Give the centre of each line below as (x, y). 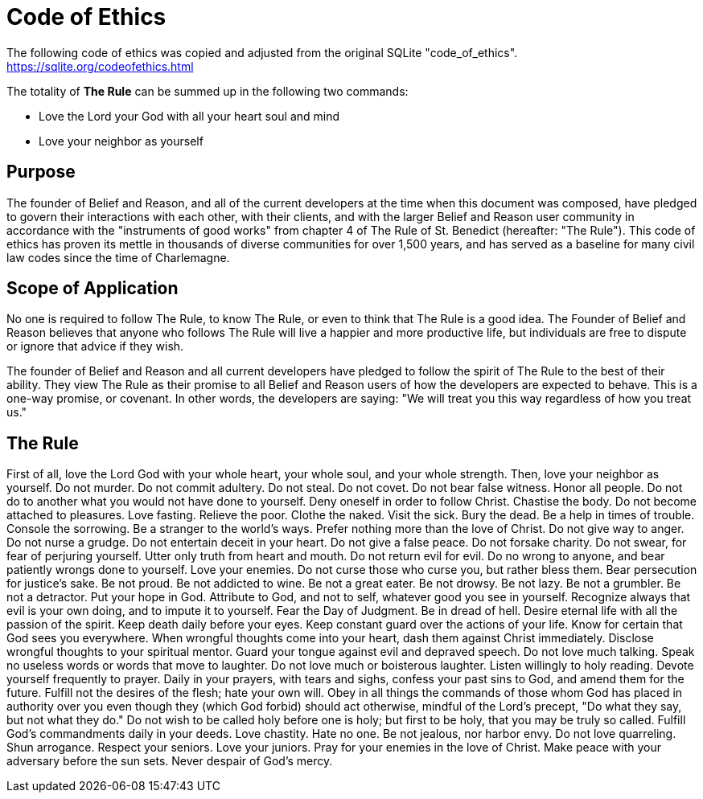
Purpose (41, 172)
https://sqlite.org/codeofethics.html (100, 66)
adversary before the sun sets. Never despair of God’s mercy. (170, 761)
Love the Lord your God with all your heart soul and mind (189, 116)
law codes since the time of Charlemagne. (118, 257)
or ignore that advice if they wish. (95, 346)
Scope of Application (92, 289)
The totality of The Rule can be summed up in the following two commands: (208, 91)
